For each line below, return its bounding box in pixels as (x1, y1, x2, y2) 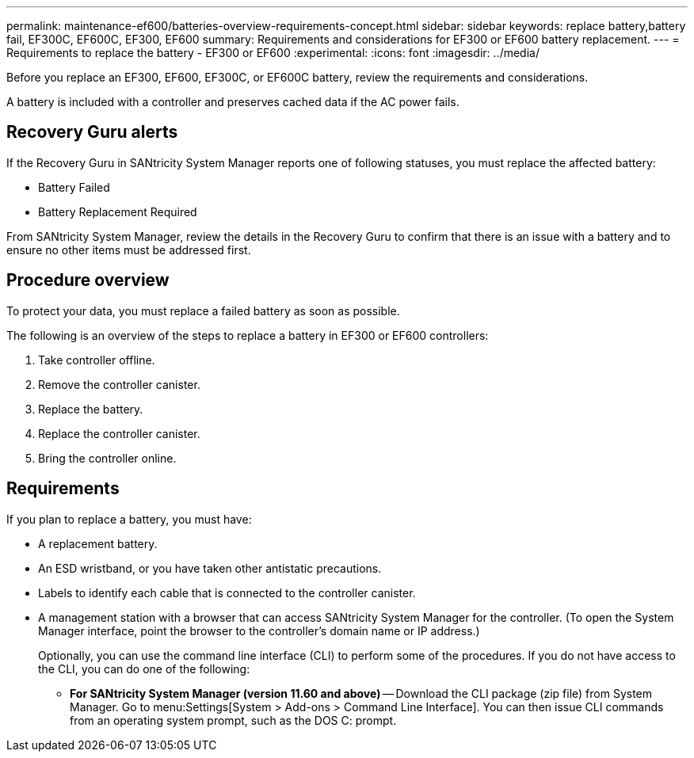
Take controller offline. (38, 352, 155, 367)
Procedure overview (6, 270, 170, 291)
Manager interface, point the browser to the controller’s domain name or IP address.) (38, 623, 480, 638)
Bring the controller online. (38, 451, 177, 465)
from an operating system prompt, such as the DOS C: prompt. (70, 713, 397, 727)
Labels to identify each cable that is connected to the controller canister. (38, 585, 416, 600)
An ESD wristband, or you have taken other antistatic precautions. (38, 561, 382, 575)
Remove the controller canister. (38, 377, 200, 391)
